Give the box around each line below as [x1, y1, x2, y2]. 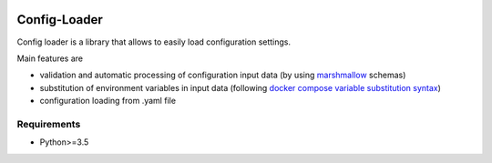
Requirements [16, 117, 81, 130]
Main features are [16, 53, 84, 64]
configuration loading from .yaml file [39, 96, 177, 107]
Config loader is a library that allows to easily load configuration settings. [16, 36, 292, 47]
